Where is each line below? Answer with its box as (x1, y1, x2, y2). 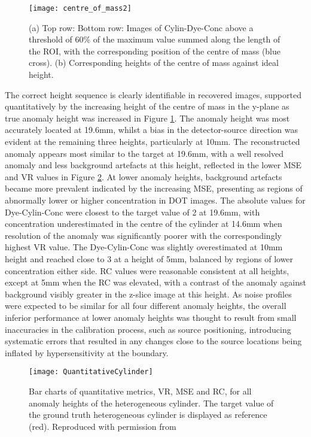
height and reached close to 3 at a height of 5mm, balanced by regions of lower (5, 252, 294, 265)
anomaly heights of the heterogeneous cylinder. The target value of (29, 396, 274, 409)
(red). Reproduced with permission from (29, 420, 176, 432)
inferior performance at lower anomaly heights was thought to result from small (5, 311, 297, 323)
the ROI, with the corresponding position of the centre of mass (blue (29, 44, 281, 57)
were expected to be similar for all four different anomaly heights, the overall (5, 299, 286, 312)
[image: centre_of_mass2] (29, 4, 132, 13)
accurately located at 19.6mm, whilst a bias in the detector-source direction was (5, 123, 298, 136)
